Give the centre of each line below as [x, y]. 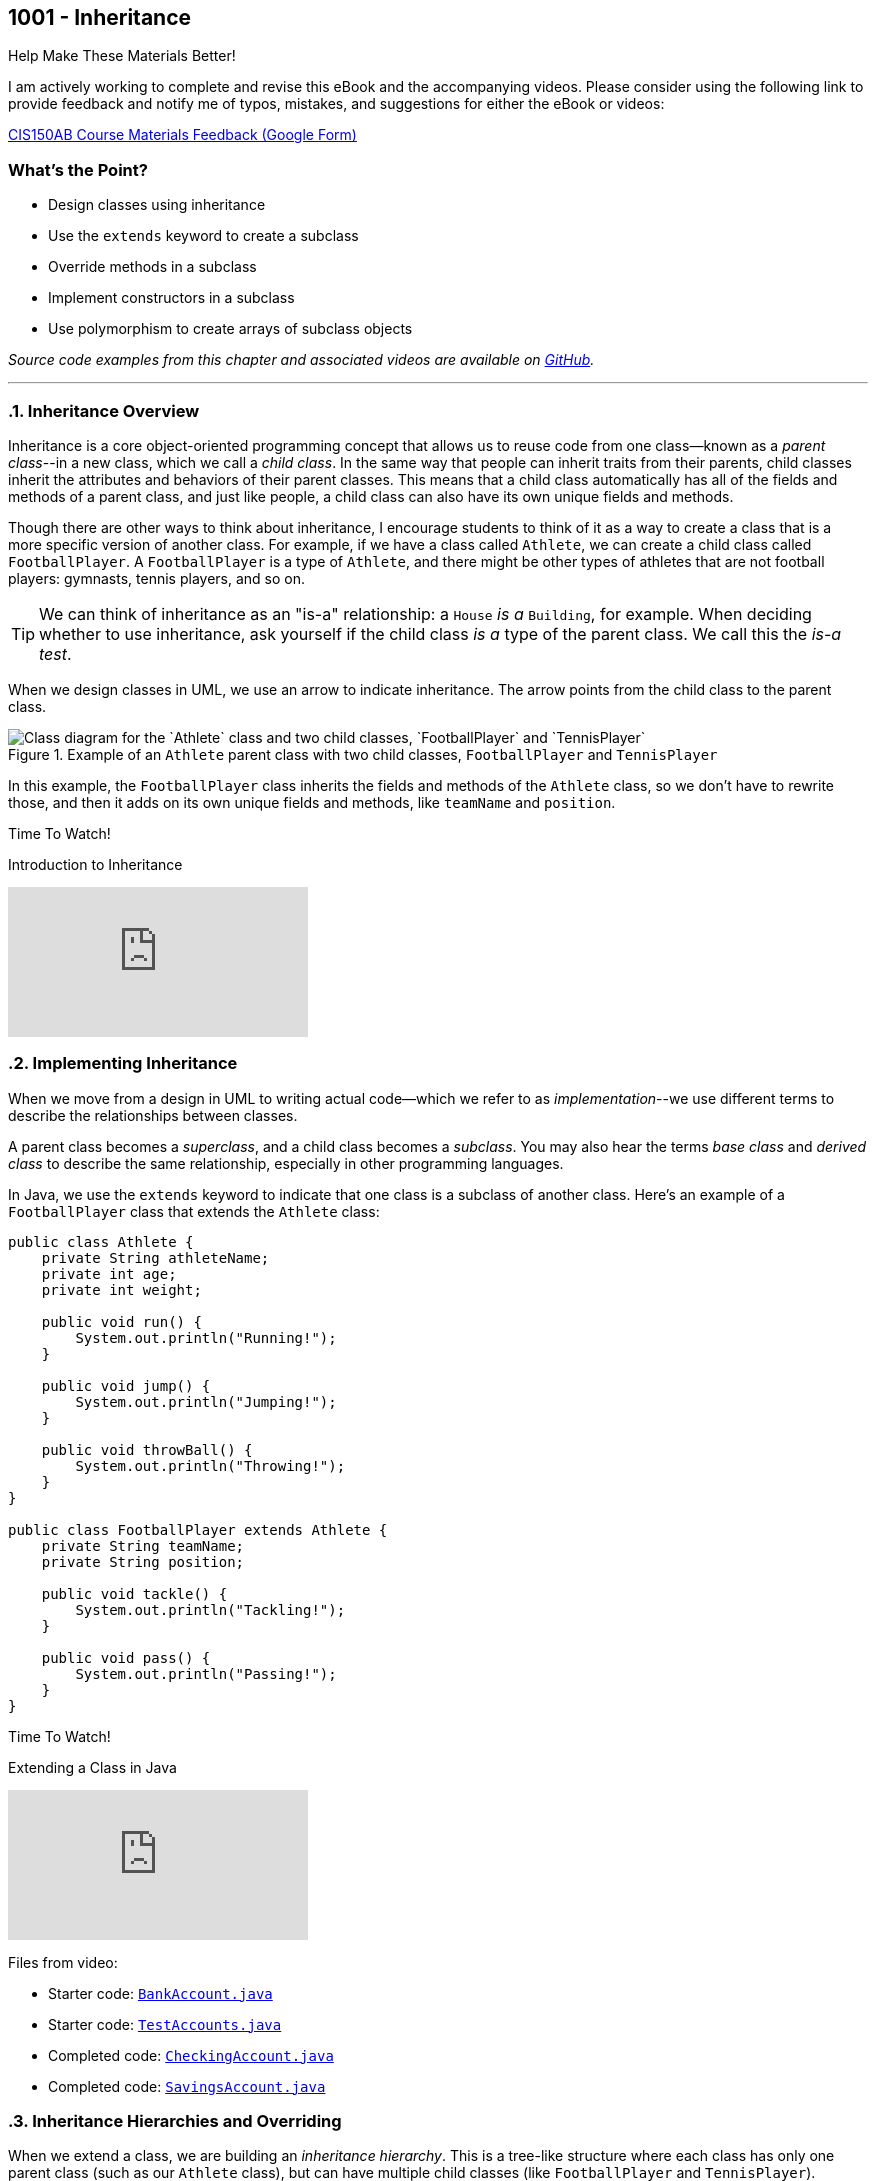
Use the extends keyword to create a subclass [203, 236]
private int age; [109, 1273]
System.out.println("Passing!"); [206, 1673]
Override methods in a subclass [152, 267]
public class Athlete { [101, 1241]
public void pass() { [126, 1657]
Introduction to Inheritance [95, 864]
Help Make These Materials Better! [122, 56]
